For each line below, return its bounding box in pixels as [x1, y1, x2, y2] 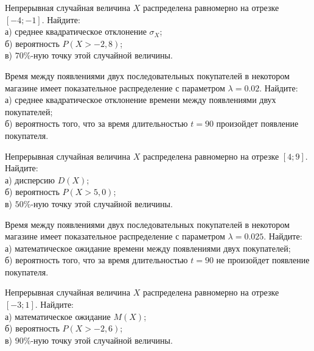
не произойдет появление [216, 253, 310, 266]
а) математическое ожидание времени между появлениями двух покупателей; [5, 241, 291, 254]
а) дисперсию [5, 173, 55, 186]
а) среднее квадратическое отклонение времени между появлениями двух [5, 93, 276, 106]
